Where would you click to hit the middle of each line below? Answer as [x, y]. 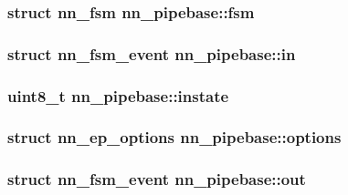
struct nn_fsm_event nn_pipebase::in [152, 53]
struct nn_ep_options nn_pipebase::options [174, 137]
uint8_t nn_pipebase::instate [118, 95]
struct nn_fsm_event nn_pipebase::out [157, 179]
